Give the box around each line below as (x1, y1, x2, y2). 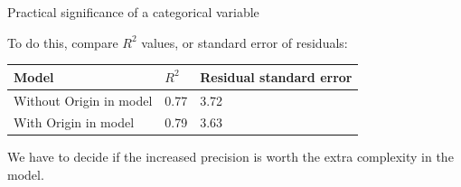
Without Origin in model (14, 90, 153, 109)
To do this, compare (7, 33, 118, 51)
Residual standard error (200, 67, 353, 86)
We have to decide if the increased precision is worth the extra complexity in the (7, 147, 454, 166)
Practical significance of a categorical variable (7, 3, 259, 21)
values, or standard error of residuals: (141, 33, 348, 51)
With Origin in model (14, 113, 135, 132)
